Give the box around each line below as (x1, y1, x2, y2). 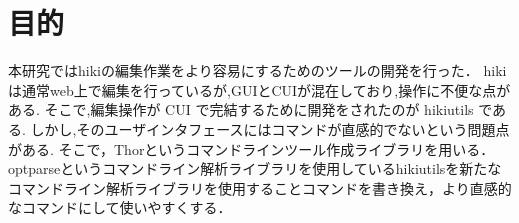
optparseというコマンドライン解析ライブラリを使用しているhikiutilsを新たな (8, 158, 502, 179)
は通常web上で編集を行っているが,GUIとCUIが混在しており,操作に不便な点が (8, 79, 511, 100)
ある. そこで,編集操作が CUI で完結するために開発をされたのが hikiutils (8, 99, 474, 120)
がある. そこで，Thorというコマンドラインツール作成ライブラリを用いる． (8, 138, 495, 159)
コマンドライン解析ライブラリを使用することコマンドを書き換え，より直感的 (8, 177, 512, 198)
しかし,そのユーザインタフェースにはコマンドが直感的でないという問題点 (30, 118, 510, 139)
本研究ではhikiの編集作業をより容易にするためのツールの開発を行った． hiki (8, 60, 507, 81)
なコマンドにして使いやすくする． (8, 197, 232, 218)
